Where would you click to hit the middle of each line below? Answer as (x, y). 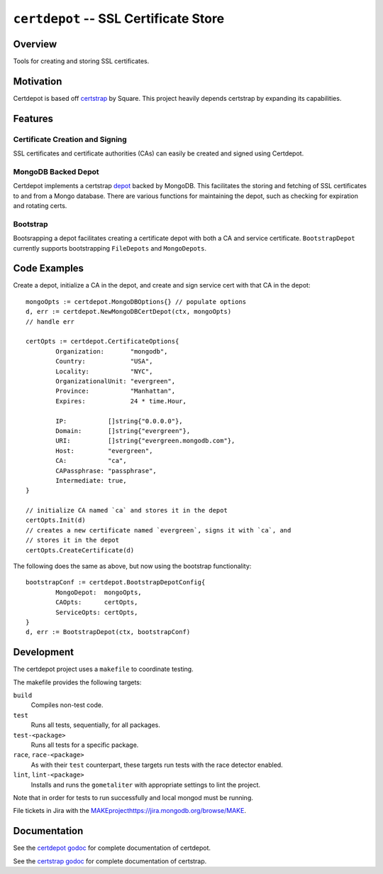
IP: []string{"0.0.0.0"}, (120, 421)
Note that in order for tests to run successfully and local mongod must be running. (133, 797)
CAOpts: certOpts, (97, 602)
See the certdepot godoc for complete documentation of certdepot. (112, 848)
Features (33, 118)
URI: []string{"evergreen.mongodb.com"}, (145, 441)
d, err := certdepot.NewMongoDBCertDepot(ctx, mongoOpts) (129, 312)
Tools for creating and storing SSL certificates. (81, 61)
